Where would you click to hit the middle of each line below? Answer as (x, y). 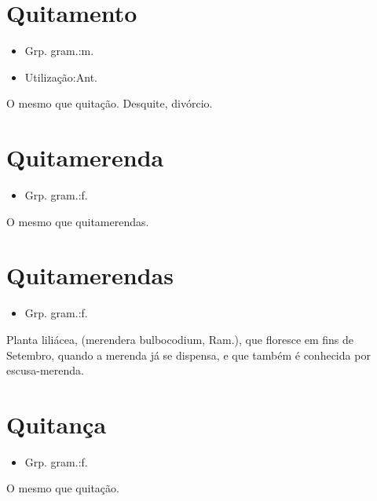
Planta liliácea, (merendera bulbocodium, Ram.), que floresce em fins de (180, 339)
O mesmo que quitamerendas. (78, 221)
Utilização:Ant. (61, 77)
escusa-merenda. (45, 370)
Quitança (57, 424)
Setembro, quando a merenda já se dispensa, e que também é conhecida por (188, 355)
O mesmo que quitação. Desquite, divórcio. (110, 103)
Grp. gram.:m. (59, 51)
